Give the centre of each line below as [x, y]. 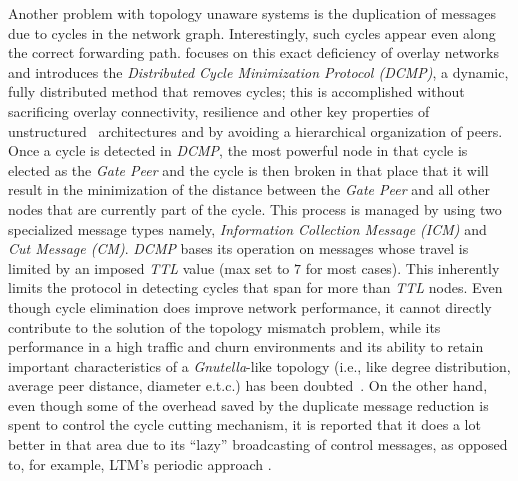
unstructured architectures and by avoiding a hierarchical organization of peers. [255, 130]
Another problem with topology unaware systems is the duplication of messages [252, 13]
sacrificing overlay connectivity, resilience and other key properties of [219, 110]
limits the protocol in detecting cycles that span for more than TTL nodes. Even [255, 287]
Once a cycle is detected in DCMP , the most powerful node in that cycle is [238, 150]
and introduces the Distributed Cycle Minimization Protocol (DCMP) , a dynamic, [258, 71]
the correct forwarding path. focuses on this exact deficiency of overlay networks [253, 52]
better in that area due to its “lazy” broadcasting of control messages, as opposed [258, 444]
